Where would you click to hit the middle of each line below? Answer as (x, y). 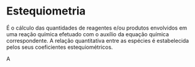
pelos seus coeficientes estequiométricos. (60, 47)
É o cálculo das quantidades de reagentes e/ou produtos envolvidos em (97, 28)
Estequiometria (46, 11)
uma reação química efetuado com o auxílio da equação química (88, 34)
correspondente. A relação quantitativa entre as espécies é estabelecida (98, 40)
